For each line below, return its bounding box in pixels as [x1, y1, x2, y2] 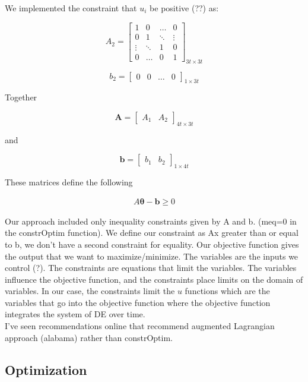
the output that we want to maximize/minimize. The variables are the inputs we [5, 250, 299, 262]
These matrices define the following [5, 176, 133, 188]
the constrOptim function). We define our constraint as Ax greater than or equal [5, 226, 299, 239]
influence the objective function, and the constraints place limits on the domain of [5, 273, 303, 285]
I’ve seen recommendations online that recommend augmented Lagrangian [5, 320, 275, 332]
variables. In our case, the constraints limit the [5, 285, 175, 297]
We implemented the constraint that [5, 2, 137, 14]
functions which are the [185, 285, 270, 297]
